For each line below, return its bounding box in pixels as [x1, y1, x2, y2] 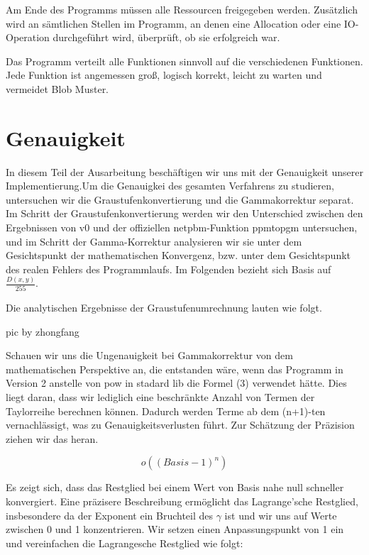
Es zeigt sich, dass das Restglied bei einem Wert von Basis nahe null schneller [6, 480, 344, 495]
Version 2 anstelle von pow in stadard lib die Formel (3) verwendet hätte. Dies [6, 375, 347, 390]
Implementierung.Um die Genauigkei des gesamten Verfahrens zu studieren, [6, 178, 334, 193]
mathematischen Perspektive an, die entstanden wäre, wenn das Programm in [6, 361, 343, 376]
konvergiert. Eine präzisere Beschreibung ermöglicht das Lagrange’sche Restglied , [6, 494, 358, 508]
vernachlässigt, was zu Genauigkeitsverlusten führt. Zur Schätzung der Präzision [6, 417, 355, 432]
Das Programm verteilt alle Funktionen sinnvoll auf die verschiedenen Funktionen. [6, 53, 363, 68]
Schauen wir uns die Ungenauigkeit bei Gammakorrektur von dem [6, 348, 293, 363]
